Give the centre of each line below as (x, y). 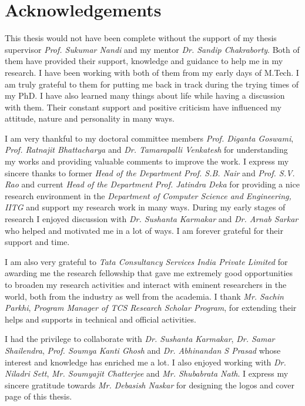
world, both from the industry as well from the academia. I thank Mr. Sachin (144, 296)
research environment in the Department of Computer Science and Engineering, (148, 195)
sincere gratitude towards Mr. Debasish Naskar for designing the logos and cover (150, 385)
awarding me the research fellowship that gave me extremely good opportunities (149, 273)
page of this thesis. (38, 396)
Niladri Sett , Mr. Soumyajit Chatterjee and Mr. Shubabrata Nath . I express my (147, 373)
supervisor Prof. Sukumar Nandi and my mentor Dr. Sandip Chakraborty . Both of (152, 49)
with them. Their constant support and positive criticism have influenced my (143, 107)
